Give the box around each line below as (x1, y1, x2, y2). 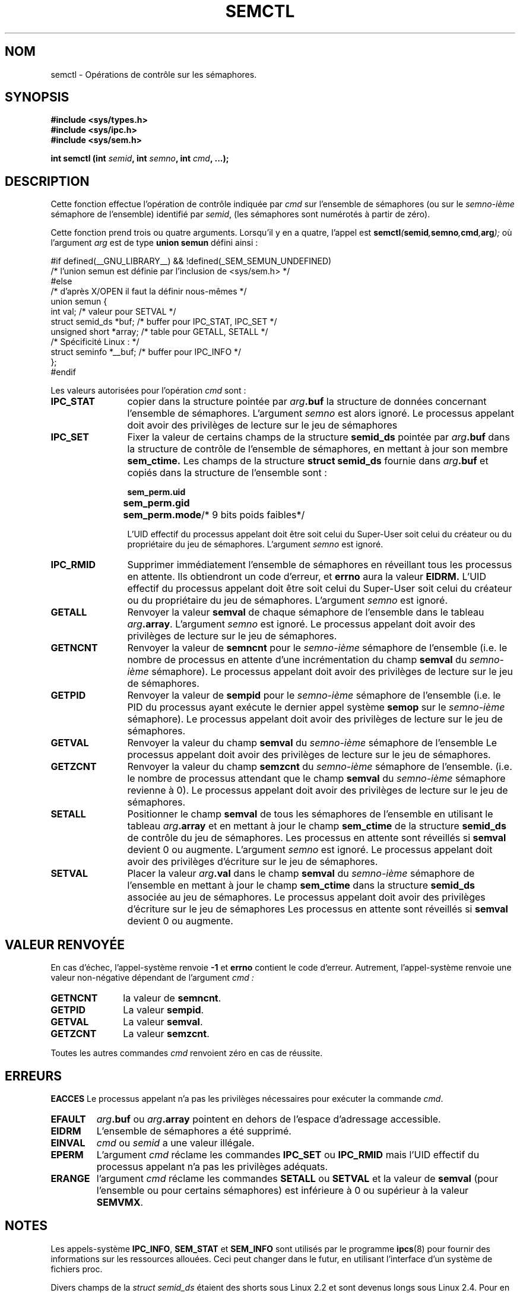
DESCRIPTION (5, 173, 90, 189)
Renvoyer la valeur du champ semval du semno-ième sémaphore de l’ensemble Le (127, 737, 497, 749)
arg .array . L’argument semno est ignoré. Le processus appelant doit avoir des (127, 618, 475, 630)
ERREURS (5, 1068, 62, 1083)
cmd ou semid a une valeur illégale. (96, 1136, 255, 1149)
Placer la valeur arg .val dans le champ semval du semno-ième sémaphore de (127, 867, 475, 880)
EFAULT (50, 1113, 86, 1125)
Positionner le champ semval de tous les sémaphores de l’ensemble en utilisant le (127, 808, 493, 820)
